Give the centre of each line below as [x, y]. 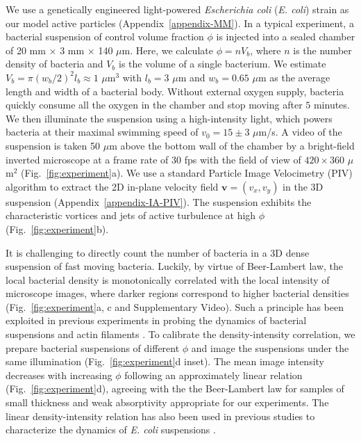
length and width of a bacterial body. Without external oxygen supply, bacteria [175, 91]
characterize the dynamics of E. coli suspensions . [111, 430]
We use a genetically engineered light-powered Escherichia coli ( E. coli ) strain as [177, 9]
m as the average [294, 77]
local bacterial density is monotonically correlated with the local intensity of [168, 279]
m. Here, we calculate [167, 50]
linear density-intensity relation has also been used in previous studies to [160, 416]
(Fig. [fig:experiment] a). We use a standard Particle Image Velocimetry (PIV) [187, 173]
